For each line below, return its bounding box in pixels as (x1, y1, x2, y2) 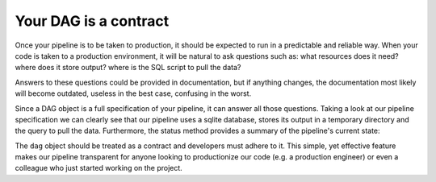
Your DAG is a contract (15, 12, 170, 30)
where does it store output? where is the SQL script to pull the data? (15, 63, 241, 72)
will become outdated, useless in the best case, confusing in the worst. (15, 89, 252, 98)
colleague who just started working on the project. (15, 163, 183, 173)
